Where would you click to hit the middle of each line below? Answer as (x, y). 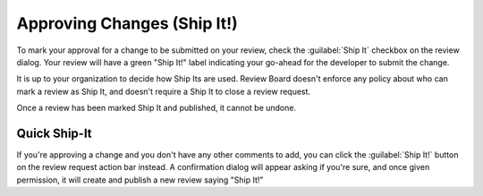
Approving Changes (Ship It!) (127, 23)
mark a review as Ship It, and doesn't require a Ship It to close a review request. (164, 91)
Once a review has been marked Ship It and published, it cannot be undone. (157, 108)
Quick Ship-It (55, 133)
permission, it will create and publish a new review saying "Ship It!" (140, 180)
